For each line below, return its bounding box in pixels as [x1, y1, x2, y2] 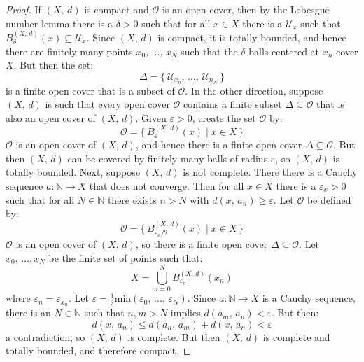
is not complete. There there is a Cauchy [183, 165, 358, 179]
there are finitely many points [6, 43, 133, 58]
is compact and [84, 2, 149, 16]
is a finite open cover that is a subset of [6, 83, 175, 97]
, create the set [192, 110, 256, 125]
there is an [6, 305, 51, 320]
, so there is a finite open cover [135, 237, 268, 251]
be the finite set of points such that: [48, 250, 203, 265]
